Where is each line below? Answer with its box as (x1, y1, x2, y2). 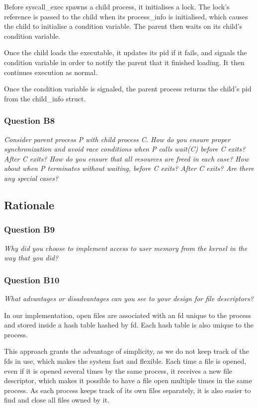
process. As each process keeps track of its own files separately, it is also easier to (4, 385, 251, 395)
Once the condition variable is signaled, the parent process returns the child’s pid (4, 83, 252, 94)
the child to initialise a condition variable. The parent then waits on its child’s (4, 21, 243, 31)
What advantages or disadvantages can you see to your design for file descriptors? (4, 293, 254, 303)
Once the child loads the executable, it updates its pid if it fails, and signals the (4, 47, 247, 58)
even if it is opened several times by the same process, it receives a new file (4, 365, 233, 376)
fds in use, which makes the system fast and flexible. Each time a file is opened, (4, 355, 247, 366)
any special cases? (4, 172, 59, 183)
